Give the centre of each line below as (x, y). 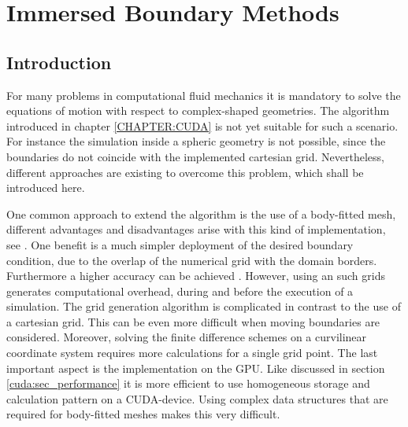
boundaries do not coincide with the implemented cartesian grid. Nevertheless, (195, 156)
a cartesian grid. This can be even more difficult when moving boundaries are (193, 321)
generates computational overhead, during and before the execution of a (180, 291)
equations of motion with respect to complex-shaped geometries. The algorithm (198, 110)
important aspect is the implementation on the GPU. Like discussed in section (196, 368)
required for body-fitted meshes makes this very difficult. (143, 414)
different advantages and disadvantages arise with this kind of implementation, (196, 229)
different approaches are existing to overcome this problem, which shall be (185, 172)
